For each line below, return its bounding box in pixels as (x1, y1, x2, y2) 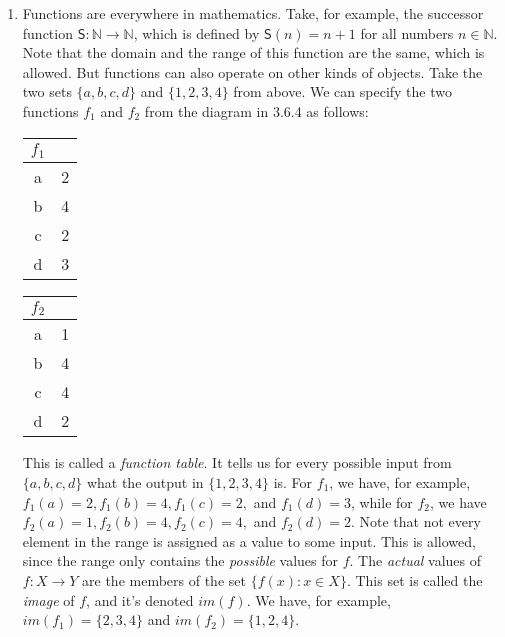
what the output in (86, 472, 204, 493)
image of (22, 589, 75, 610)
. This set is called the (346, 570, 483, 590)
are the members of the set (82, 570, 246, 590)
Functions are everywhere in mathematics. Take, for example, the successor (22, 3, 484, 23)
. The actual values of (349, 550, 482, 571)
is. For (273, 472, 313, 493)
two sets (22, 81, 72, 102)
